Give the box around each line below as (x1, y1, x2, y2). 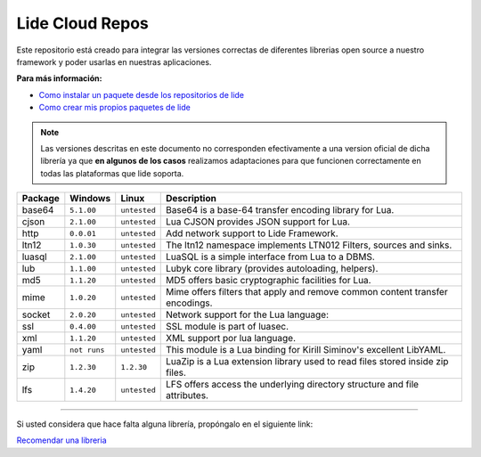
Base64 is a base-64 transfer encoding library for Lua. (165, 204, 395, 216)
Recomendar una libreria (16, 435, 107, 445)
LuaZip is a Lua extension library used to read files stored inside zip (165, 355, 449, 368)
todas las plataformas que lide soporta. (40, 167, 184, 178)
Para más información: (16, 73, 102, 84)
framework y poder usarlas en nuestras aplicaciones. (16, 56, 212, 67)
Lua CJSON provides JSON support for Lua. (165, 216, 351, 228)
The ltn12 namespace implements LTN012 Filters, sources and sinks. (165, 239, 452, 251)
